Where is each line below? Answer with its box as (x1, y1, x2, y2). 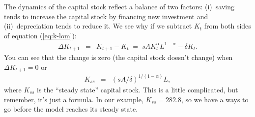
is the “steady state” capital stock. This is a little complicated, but (37, 84, 238, 94)
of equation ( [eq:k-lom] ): (4, 30, 77, 40)
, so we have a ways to (181, 94, 249, 104)
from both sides (204, 21, 251, 31)
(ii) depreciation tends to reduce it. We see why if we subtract (4, 21, 192, 31)
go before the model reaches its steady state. (4, 104, 138, 114)
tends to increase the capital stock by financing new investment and (4, 11, 208, 21)
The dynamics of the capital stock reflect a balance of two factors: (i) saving (4, 1, 234, 11)
